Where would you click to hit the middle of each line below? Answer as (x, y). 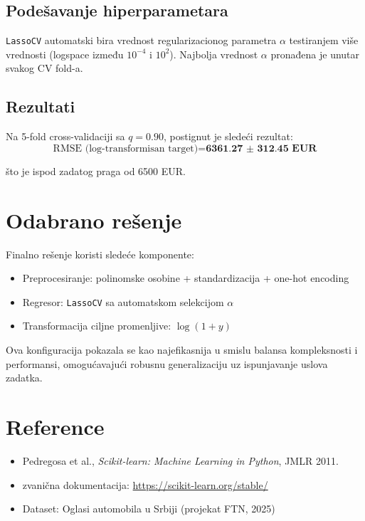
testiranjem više (324, 40)
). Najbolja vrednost (214, 54)
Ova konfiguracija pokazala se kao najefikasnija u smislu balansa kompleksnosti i (182, 349)
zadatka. (24, 378)
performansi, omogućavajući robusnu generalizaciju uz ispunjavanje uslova (167, 363)
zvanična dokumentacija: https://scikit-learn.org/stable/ (145, 484)
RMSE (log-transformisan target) (126, 148)
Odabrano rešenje (94, 220)
